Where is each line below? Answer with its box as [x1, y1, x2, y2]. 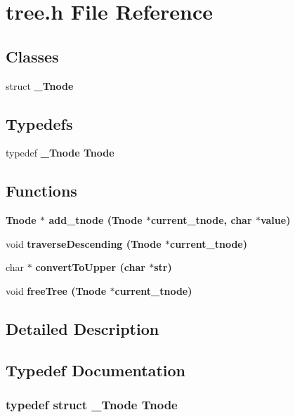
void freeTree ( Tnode [6, 283, 107, 298]
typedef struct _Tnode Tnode [6, 396, 178, 413]
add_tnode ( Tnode [48, 213, 143, 227]
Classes [6, 45, 59, 67]
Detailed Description [6, 317, 159, 339]
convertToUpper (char [35, 260, 145, 274]
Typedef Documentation [6, 359, 185, 380]
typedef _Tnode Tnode [6, 145, 114, 160]
